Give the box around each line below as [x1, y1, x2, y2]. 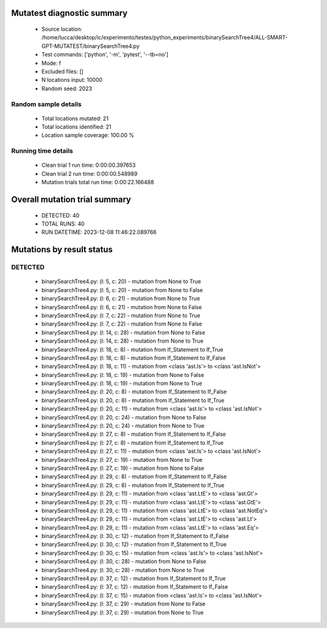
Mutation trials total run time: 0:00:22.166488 [41, 179, 154, 186]
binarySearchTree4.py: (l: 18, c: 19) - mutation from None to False [41, 371, 204, 378]
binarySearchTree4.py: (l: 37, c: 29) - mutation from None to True [41, 609, 204, 616]
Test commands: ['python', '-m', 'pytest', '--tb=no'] [41, 51, 169, 58]
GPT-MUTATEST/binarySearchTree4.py [41, 42, 140, 50]
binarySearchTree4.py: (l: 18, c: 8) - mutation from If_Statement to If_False [41, 354, 226, 361]
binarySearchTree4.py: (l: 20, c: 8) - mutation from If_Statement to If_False [41, 388, 227, 395]
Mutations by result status [11, 244, 113, 255]
